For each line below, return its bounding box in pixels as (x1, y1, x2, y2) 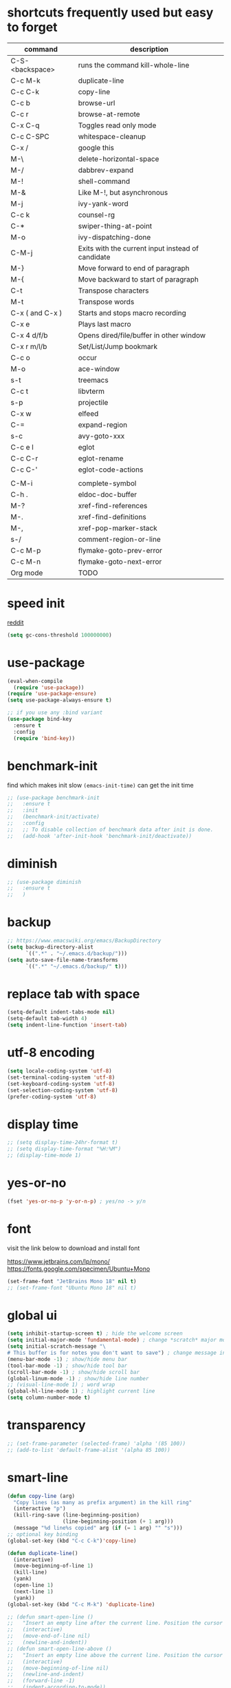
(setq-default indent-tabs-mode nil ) (7, 1009, 115, 1016)
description (130, 44, 169, 54)
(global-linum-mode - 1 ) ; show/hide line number (7, 1375, 149, 1382)
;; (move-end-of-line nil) (7, 1633, 91, 1640)
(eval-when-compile (7, 677, 63, 684)
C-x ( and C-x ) (10, 308, 63, 317)
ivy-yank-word (78, 198, 129, 208)
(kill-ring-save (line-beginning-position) (13, 1512, 140, 1519)
